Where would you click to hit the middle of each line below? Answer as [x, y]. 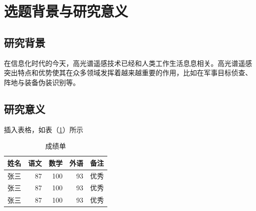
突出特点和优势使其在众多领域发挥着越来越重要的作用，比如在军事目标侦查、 [128, 73]
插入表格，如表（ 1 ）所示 [44, 129]
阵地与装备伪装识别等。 [42, 82]
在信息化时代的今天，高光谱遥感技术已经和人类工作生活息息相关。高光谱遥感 [128, 63]
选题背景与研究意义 [66, 11]
